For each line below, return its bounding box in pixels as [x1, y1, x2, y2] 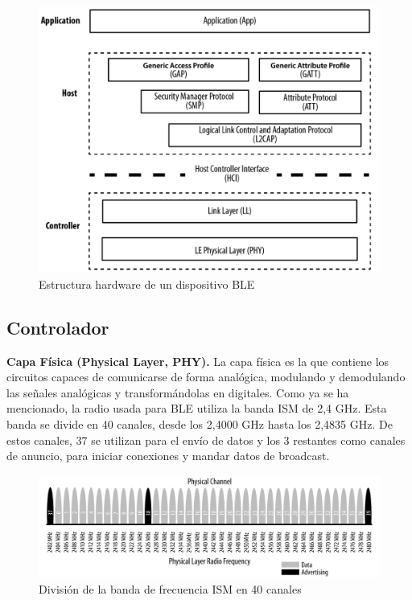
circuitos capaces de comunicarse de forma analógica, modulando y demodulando [6, 368, 406, 385]
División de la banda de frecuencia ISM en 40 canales [39, 580, 302, 597]
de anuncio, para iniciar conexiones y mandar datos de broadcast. [6, 447, 330, 464]
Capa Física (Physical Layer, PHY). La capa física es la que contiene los [6, 352, 389, 369]
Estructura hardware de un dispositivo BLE [39, 275, 255, 292]
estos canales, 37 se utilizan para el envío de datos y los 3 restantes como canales [6, 431, 406, 448]
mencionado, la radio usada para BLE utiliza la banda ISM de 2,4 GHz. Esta [6, 400, 387, 417]
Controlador [6, 314, 109, 339]
